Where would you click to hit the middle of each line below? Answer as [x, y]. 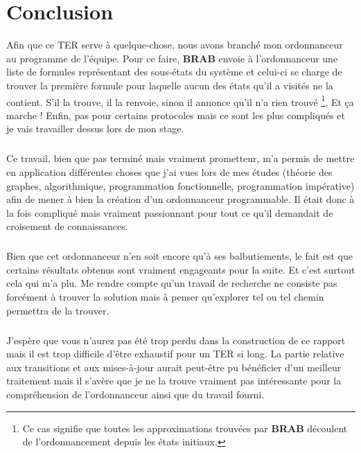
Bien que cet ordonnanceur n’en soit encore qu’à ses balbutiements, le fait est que [179, 256]
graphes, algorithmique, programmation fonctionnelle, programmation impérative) [180, 185]
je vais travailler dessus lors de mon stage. [95, 128]
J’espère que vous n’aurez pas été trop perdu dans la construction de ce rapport [176, 340]
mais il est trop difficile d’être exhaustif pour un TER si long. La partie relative [175, 354]
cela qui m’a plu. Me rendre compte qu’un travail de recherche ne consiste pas [172, 283]
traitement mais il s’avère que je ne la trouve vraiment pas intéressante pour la [174, 381]
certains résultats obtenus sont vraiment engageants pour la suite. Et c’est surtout [181, 269]
